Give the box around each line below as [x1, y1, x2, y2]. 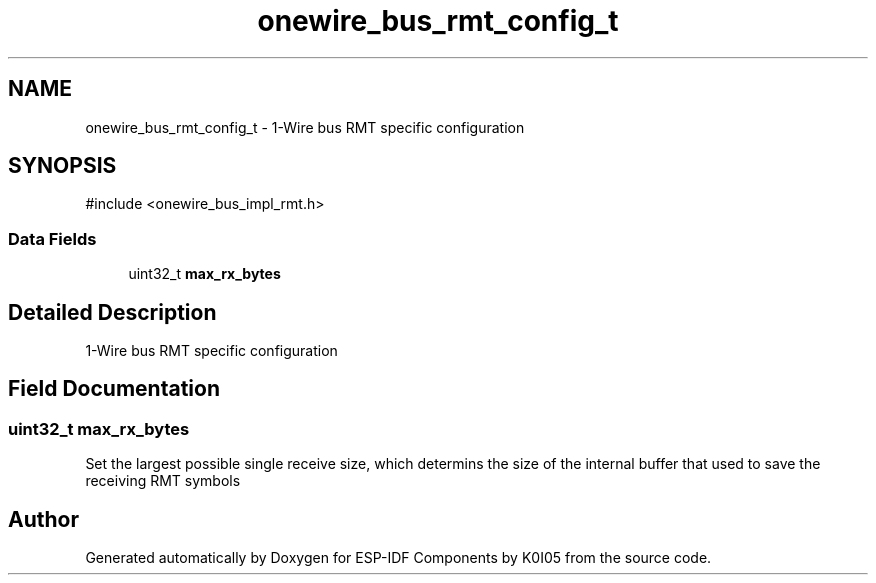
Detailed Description [8, 299, 217, 325]
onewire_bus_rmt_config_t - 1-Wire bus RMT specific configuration [85, 118, 525, 136]
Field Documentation [8, 376, 220, 402]
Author [8, 506, 79, 532]
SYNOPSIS [8, 153, 117, 179]
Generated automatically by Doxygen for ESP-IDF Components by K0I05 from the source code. [85, 549, 712, 567]
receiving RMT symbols [85, 472, 241, 490]
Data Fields [8, 228, 97, 249]
